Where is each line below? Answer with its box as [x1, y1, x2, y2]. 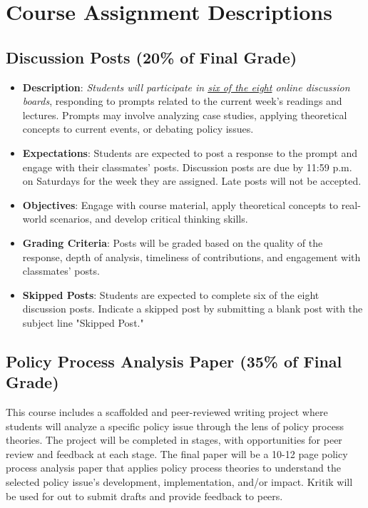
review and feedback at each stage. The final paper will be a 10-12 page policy [6, 446, 348, 461]
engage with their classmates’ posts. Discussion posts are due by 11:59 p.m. [22, 159, 352, 174]
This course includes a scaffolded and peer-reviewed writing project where [6, 405, 328, 420]
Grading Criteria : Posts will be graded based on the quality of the [22, 235, 323, 250]
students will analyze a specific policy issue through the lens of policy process [6, 418, 344, 433]
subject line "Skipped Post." [22, 315, 144, 330]
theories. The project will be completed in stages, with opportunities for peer [6, 432, 342, 447]
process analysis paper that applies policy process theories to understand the [6, 460, 341, 475]
